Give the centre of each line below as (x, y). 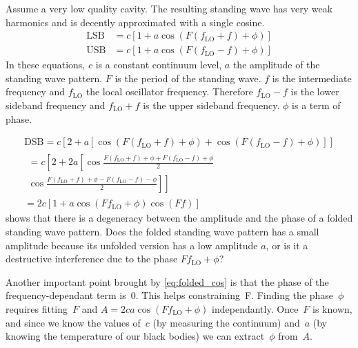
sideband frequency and (56, 105)
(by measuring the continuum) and (226, 322)
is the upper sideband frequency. (211, 105)
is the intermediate (312, 78)
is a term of (316, 105)
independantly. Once (255, 308)
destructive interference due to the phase (92, 259)
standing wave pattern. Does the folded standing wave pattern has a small (162, 231)
